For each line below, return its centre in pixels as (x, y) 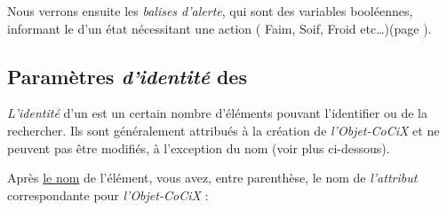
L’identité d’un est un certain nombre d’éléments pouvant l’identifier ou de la (217, 113)
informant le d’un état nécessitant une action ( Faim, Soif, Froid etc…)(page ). (220, 28)
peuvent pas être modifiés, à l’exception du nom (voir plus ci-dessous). (199, 148)
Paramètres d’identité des (127, 76)
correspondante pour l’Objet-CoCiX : (108, 194)
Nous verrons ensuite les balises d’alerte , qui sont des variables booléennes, (210, 11)
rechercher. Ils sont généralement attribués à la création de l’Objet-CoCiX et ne (223, 130)
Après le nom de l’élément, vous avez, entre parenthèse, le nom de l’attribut (212, 178)
